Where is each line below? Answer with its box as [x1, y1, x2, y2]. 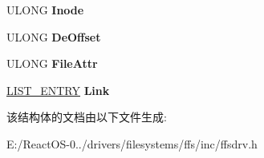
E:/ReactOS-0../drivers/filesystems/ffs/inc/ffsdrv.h [6, 135, 258, 152]
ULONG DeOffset [6, 28, 101, 45]
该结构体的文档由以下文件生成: [6, 109, 167, 125]
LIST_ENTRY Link [6, 81, 110, 98]
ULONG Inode [6, 2, 84, 18]
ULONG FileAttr [6, 55, 98, 72]
